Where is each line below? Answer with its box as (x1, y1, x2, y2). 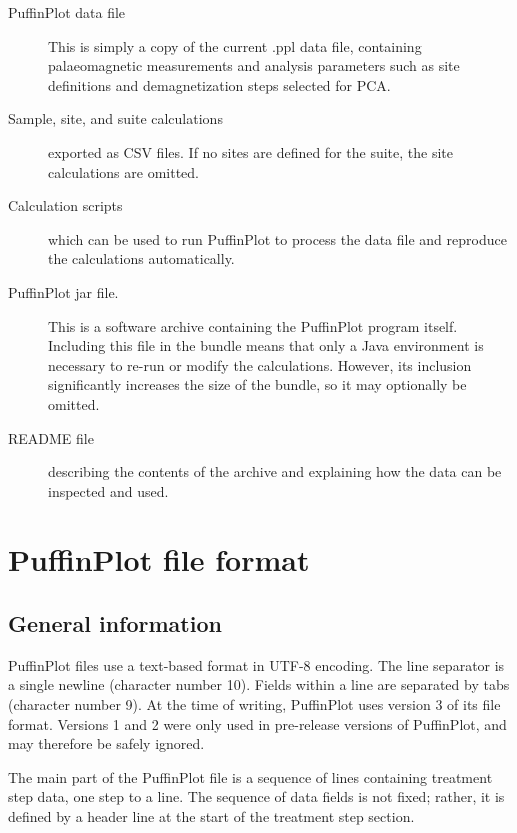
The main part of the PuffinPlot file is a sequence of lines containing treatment (8, 766, 493, 787)
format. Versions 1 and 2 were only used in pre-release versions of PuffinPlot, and (8, 713, 507, 734)
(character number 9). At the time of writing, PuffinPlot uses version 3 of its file (8, 694, 501, 715)
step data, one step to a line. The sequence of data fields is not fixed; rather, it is (8, 786, 505, 807)
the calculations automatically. (48, 248, 235, 269)
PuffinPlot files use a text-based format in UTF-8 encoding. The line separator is (8, 654, 505, 675)
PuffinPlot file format (8, 539, 310, 580)
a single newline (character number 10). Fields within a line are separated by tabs (8, 674, 510, 695)
